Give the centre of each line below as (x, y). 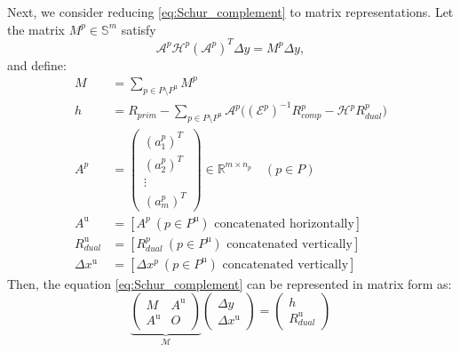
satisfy (139, 29)
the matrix (36, 29)
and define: (37, 64)
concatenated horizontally (284, 224)
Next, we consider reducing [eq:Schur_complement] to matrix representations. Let (230, 12)
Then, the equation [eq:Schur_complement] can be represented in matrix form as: (230, 283)
